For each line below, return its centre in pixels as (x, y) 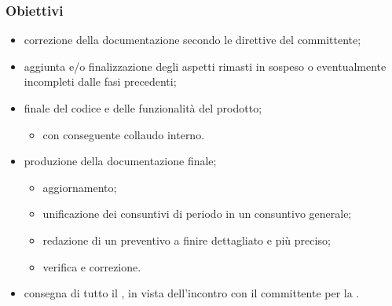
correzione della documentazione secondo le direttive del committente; (192, 40)
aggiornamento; (80, 187)
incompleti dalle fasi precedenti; (100, 81)
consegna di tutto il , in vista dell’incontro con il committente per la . (192, 293)
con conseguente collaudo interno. (124, 134)
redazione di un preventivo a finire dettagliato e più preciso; (187, 240)
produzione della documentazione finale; (120, 161)
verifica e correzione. (92, 266)
